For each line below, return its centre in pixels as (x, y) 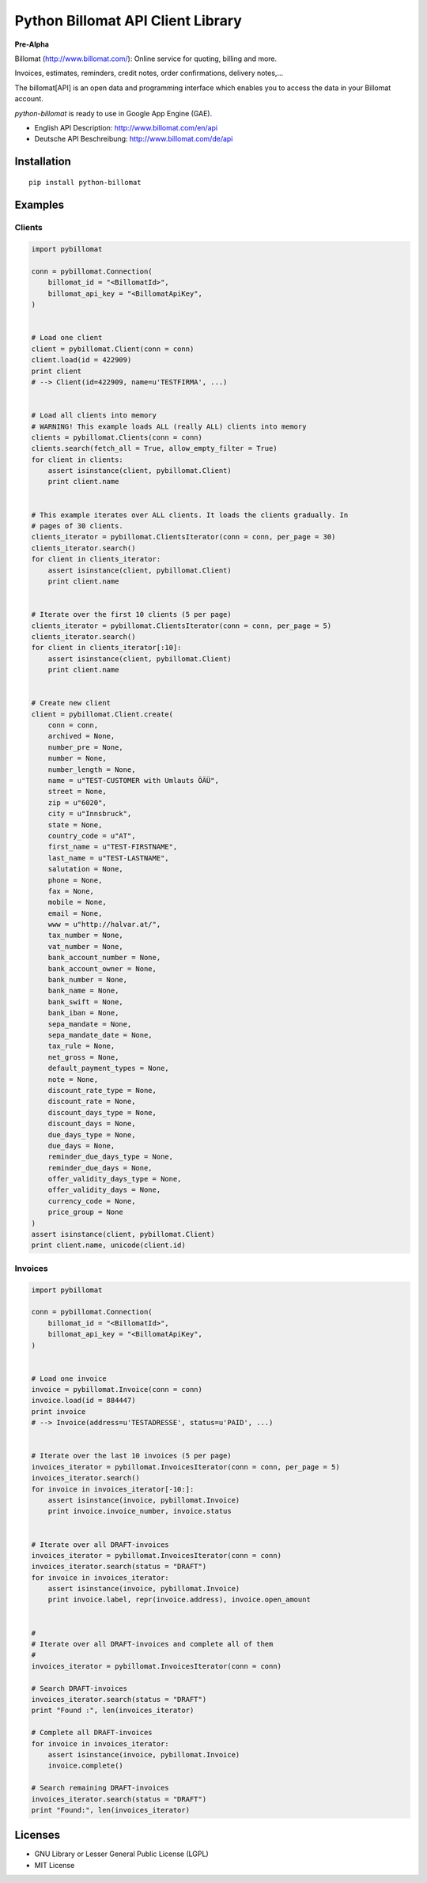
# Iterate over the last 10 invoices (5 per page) (132, 1456)
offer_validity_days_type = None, (115, 1179)
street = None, (77, 792)
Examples (40, 204)
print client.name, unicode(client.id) (108, 1245)
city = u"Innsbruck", (90, 814)
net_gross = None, (83, 1057)
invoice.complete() (86, 1766)
